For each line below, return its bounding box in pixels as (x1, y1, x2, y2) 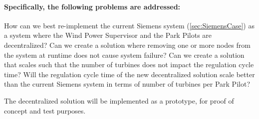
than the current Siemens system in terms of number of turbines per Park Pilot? (4, 79, 250, 89)
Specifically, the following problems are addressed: (4, 1, 181, 11)
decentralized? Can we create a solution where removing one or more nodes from (4, 39, 251, 50)
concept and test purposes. (4, 105, 86, 116)
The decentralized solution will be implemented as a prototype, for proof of (4, 95, 234, 106)
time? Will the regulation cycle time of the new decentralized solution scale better (4, 69, 255, 79)
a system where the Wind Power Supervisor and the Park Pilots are (4, 30, 212, 40)
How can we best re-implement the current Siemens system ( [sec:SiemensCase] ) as (4, 20, 255, 30)
